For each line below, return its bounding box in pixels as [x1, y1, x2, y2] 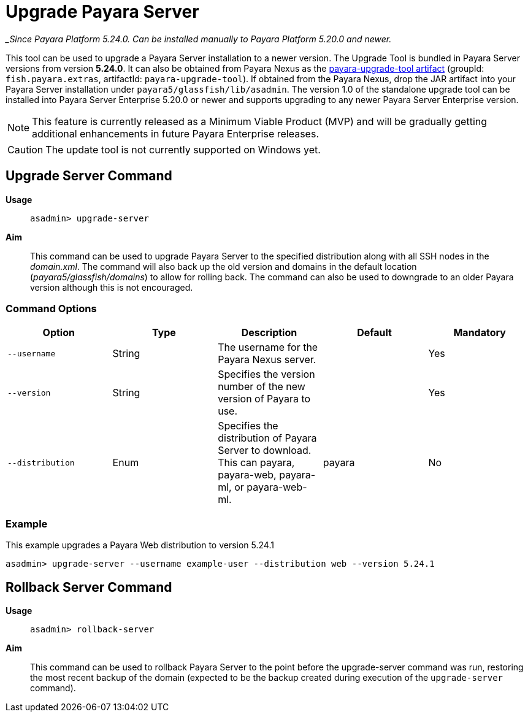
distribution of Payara [218, 432, 317, 445]
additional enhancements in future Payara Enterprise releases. [32, 127, 319, 140]
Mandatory [453, 326, 506, 339]
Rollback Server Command [6, 579, 172, 595]
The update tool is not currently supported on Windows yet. [45, 143, 321, 156]
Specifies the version [218, 368, 315, 381]
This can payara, [218, 456, 295, 469]
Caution [7, 143, 44, 156]
